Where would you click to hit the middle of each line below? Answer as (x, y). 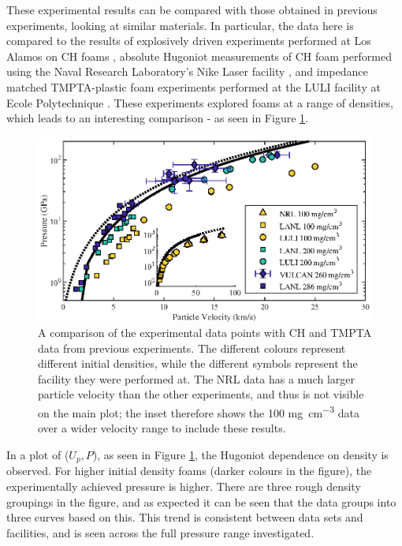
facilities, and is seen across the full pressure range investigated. (160, 532)
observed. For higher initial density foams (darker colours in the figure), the (189, 471)
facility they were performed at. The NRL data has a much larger (196, 378)
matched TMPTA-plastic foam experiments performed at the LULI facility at (194, 86)
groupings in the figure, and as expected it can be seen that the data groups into (201, 501)
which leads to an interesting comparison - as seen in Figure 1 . (157, 118)
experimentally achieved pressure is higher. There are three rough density (184, 486)
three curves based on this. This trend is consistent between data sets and (185, 517)
